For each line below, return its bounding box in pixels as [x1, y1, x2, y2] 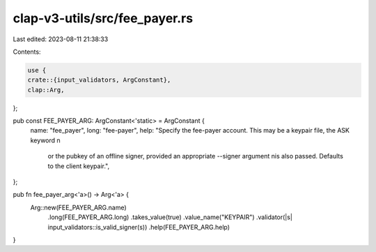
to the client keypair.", [47, 161, 110, 170]
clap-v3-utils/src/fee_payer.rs [13, 10, 194, 26]
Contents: [13, 47, 41, 56]
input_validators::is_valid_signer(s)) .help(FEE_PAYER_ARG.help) [47, 223, 230, 231]
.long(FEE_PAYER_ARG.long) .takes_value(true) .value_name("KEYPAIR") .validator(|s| [47, 213, 292, 221]
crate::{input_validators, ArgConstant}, [27, 76, 171, 84]
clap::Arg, [27, 86, 65, 94]
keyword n [30, 136, 61, 144]
